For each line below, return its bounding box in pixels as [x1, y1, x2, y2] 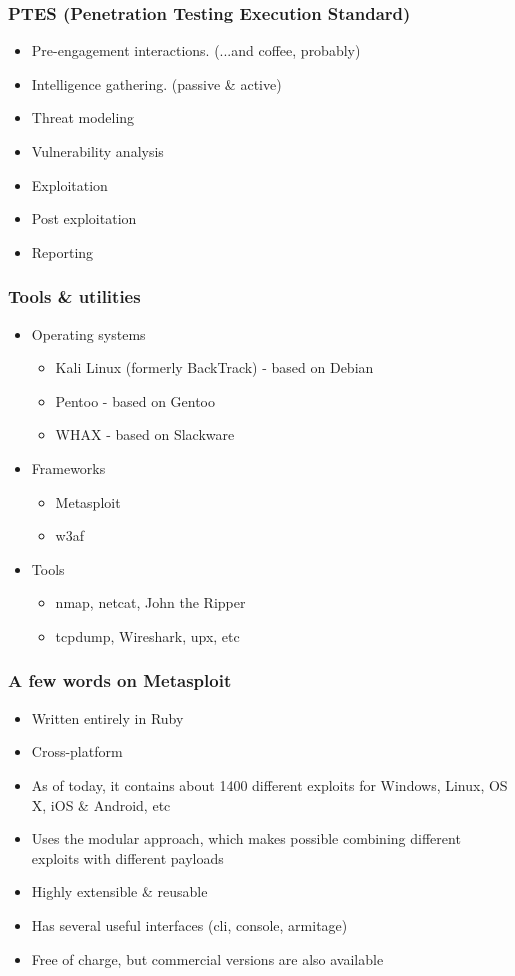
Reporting [31, 241, 94, 262]
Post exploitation [31, 208, 137, 229]
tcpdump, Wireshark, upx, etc [55, 625, 240, 646]
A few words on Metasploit [8, 668, 232, 693]
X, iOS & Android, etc [31, 794, 171, 815]
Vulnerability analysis [31, 141, 164, 161]
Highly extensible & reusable [31, 881, 208, 902]
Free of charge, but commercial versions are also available [31, 948, 384, 969]
